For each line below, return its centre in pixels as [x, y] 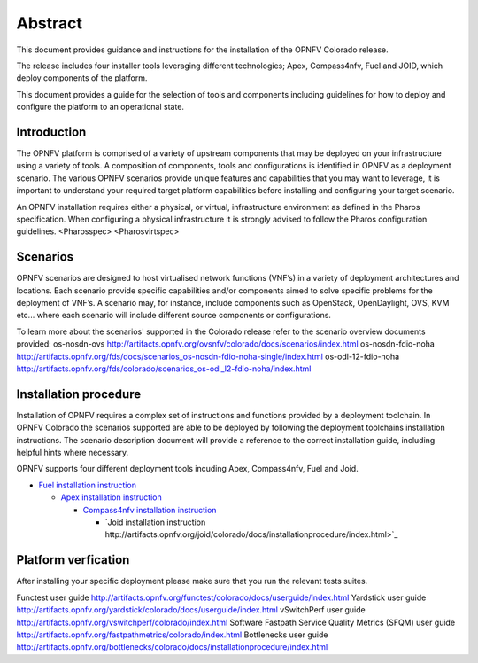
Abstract [50, 23]
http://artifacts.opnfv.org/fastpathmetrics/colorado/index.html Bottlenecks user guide [172, 635]
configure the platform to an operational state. [100, 107]
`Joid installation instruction [155, 522]
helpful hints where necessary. [72, 453]
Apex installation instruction [112, 497]
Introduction [51, 132]
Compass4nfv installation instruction [150, 510]
